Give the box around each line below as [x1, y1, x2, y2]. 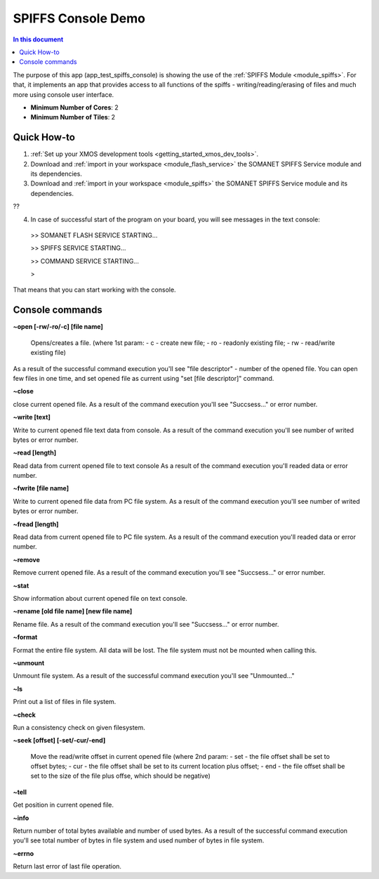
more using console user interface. [13, 90, 114, 98]
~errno [13, 849, 34, 857]
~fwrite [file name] [13, 484, 69, 493]
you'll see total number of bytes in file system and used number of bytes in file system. [13, 836, 265, 845]
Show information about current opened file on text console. [13, 594, 187, 602]
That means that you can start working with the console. [13, 285, 176, 294]
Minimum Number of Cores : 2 [30, 103, 119, 112]
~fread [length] [13, 520, 59, 528]
